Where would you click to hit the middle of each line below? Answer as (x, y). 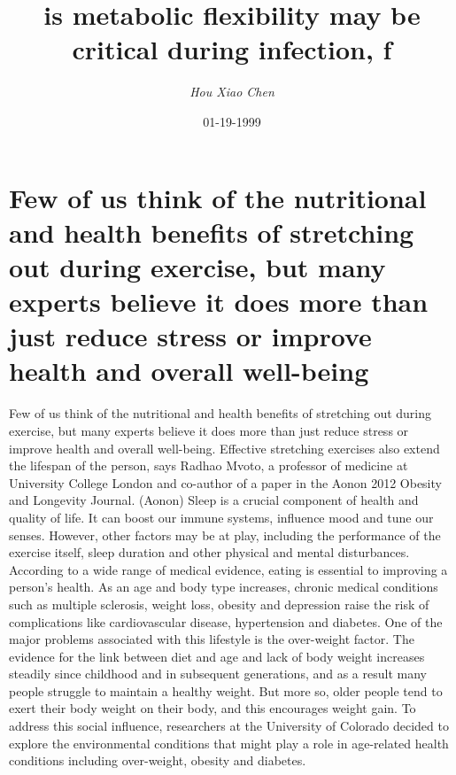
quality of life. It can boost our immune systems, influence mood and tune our (221, 517)
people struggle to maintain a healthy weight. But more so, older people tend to (226, 690)
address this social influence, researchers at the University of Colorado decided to (229, 726)
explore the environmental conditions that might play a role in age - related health (229, 743)
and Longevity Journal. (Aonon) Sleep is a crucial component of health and (214, 500)
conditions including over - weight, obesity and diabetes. (158, 760)
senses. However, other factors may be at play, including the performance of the (225, 535)
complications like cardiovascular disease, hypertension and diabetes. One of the (226, 621)
